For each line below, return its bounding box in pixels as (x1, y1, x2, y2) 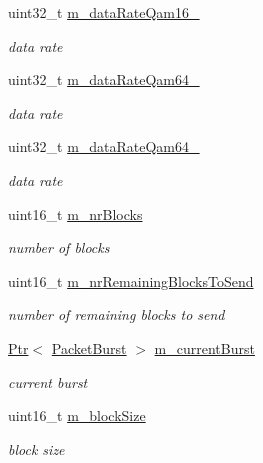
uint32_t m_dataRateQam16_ (8, 2, 200, 22)
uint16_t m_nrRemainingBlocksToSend (8, 270, 254, 291)
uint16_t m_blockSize (8, 405, 146, 426)
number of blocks (8, 237, 110, 258)
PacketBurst (51, 337, 127, 358)
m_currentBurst (154, 337, 255, 358)
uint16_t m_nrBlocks (8, 203, 143, 224)
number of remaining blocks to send (8, 304, 225, 325)
